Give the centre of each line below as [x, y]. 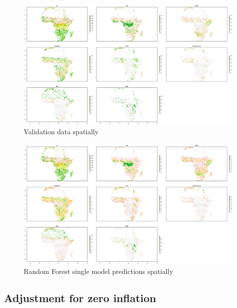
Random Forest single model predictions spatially [99, 271]
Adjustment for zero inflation [80, 298]
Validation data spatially [61, 132]
